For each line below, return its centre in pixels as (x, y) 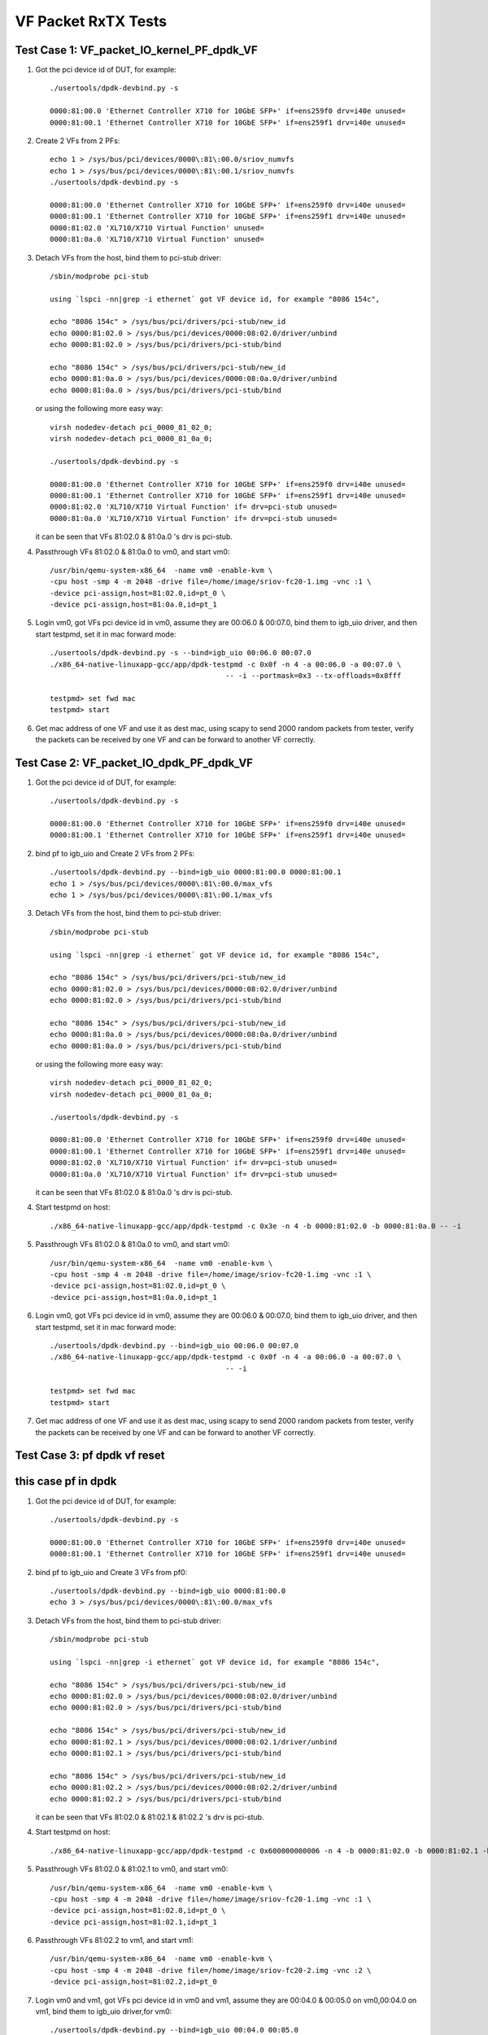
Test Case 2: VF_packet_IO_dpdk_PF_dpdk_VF (134, 762)
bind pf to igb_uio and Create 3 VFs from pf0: (111, 1572)
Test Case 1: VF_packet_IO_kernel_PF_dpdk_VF (136, 50)
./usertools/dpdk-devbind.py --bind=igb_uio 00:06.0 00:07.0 (174, 1346)
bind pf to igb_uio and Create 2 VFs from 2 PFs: (115, 853)
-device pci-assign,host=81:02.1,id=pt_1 (133, 1922)
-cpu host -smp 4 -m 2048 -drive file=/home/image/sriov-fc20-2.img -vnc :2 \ (211, 1970)
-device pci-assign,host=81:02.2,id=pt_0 (133, 1982)
